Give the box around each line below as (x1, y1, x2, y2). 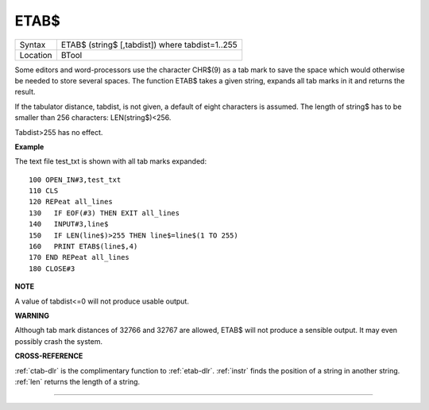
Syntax (19, 39, 46, 50)
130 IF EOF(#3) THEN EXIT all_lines (29, 208, 180, 218)
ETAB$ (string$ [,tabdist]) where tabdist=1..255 (60, 39, 238, 50)
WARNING (14, 311, 49, 320)
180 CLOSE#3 (29, 264, 75, 273)
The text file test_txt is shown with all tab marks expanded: (14, 157, 207, 166)
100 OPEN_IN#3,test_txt (29, 175, 122, 184)
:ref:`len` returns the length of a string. (14, 377, 141, 386)
